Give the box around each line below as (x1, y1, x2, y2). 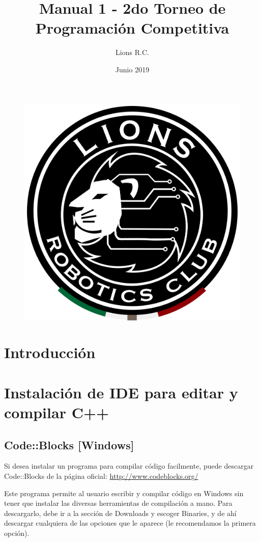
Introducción (4, 342, 96, 363)
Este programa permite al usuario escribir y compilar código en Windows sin (4, 487, 244, 498)
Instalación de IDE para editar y (4, 382, 238, 402)
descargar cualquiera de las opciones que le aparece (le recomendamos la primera (4, 518, 256, 528)
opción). (4, 527, 30, 538)
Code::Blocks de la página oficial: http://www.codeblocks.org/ (4, 470, 198, 481)
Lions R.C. (115, 47, 149, 58)
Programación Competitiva (35, 17, 229, 38)
